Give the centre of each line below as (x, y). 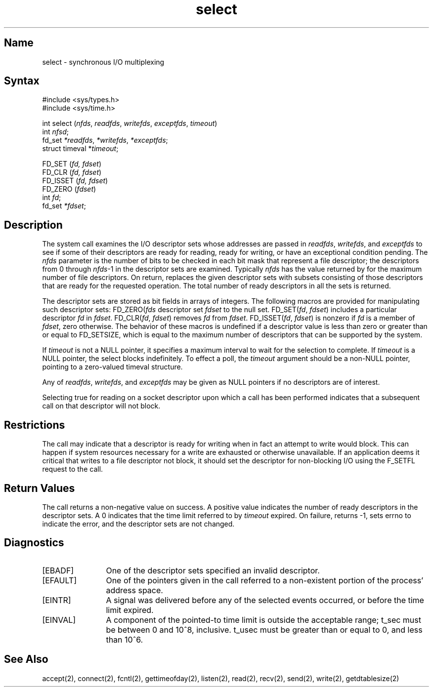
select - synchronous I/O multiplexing (103, 62)
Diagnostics (34, 543)
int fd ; (52, 198)
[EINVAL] (59, 620)
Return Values (40, 488)
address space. (134, 590)
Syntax (22, 81)
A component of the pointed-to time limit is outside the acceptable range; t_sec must (263, 620)
